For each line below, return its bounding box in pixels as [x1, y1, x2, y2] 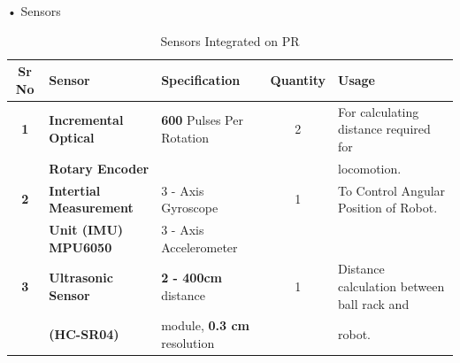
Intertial [49, 181, 101, 199]
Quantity [270, 70, 326, 89]
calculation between [338, 276, 445, 295]
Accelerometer [161, 237, 238, 256]
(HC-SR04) [49, 325, 119, 344]
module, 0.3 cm [161, 316, 249, 335]
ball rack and [338, 294, 410, 313]
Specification [161, 70, 241, 89]
